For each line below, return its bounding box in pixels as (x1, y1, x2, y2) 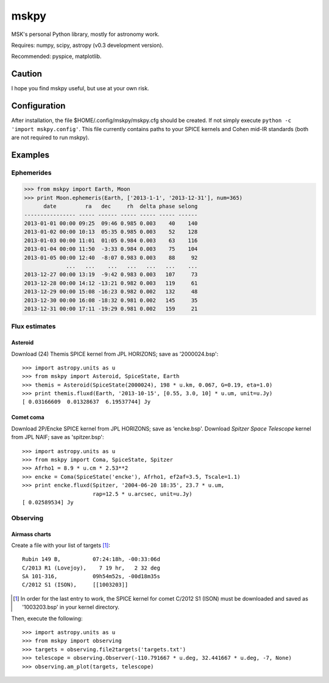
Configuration (11, 101, 66, 111)
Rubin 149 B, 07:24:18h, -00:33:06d (22, 556, 161, 563)
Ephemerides (11, 168, 52, 177)
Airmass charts (11, 531, 51, 538)
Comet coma (11, 413, 45, 421)
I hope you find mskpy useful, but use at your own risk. (11, 85, 149, 92)
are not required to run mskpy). (11, 134, 90, 141)
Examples (11, 149, 50, 160)
